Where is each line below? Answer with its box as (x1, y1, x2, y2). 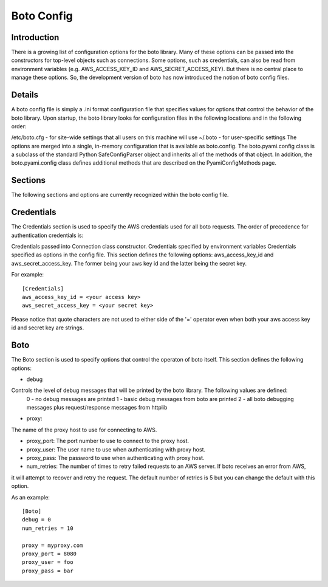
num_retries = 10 (22, 524, 73, 532)
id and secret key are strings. (11, 324, 84, 331)
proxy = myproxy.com (22, 541, 83, 549)
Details (11, 90, 39, 100)
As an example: (11, 493, 50, 501)
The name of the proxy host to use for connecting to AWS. (11, 426, 157, 433)
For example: (11, 271, 44, 278)
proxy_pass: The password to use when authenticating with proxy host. (26, 455, 205, 462)
